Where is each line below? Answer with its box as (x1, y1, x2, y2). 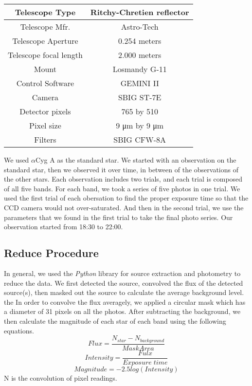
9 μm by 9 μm (116, 120, 164, 131)
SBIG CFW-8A (113, 134, 166, 145)
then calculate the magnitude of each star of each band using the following (4, 315, 226, 326)
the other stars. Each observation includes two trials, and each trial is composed (4, 174, 243, 184)
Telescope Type (15, 6, 76, 18)
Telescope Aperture (12, 35, 78, 46)
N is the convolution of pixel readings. (4, 372, 117, 383)
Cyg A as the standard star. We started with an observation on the (36, 155, 236, 165)
